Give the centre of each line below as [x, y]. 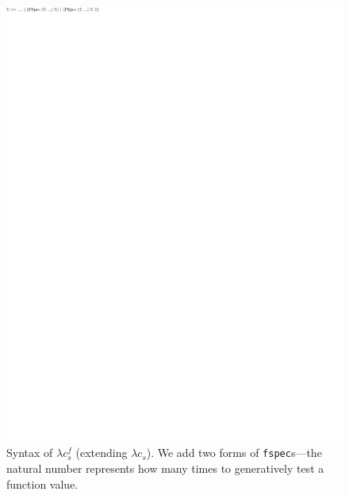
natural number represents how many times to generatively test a [165, 468]
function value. [42, 483]
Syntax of [30, 453]
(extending [102, 453]
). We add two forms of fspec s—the [234, 453]
